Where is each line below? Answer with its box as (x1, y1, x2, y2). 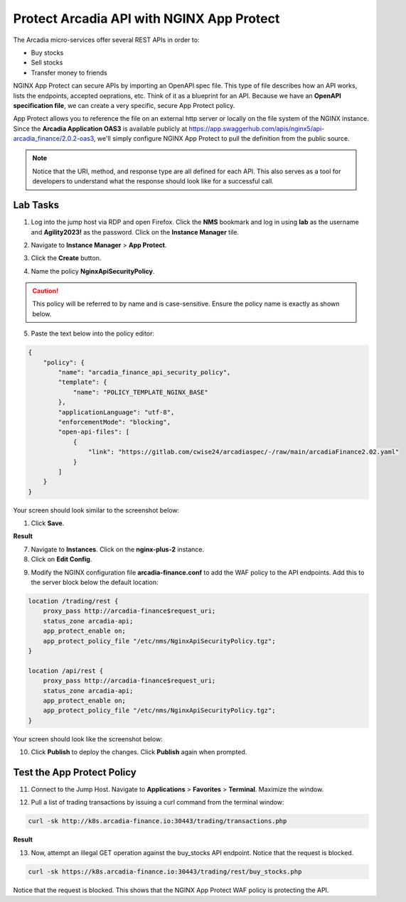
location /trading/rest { (28, 597, 119, 606)
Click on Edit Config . (31, 555, 92, 564)
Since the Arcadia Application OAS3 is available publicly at (13, 124, 188, 133)
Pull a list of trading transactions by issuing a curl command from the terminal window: (31, 798, 284, 807)
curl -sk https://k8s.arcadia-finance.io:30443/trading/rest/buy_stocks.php (28, 867, 302, 876)
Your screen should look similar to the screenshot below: (13, 505, 180, 515)
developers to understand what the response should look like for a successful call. (32, 177, 274, 186)
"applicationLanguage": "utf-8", (58, 408, 175, 416)
